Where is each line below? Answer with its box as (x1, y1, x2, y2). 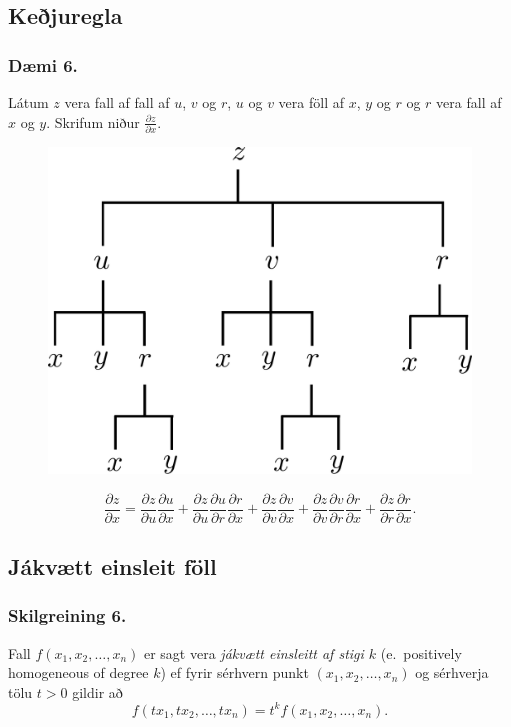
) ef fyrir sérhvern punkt (160, 662, 309, 683)
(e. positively (380, 642, 462, 663)
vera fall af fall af (64, 92, 170, 112)
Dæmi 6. (8, 52, 78, 77)
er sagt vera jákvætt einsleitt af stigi (143, 642, 364, 663)
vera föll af (278, 92, 344, 112)
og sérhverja (415, 662, 489, 683)
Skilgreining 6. (8, 603, 127, 628)
